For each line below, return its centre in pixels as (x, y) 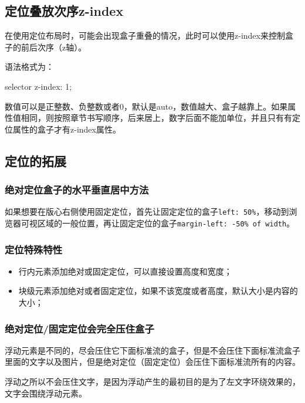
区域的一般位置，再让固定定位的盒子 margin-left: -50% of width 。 (166, 223)
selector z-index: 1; (38, 86)
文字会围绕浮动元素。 (46, 393)
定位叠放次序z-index (64, 11)
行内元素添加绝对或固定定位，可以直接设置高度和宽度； (125, 271)
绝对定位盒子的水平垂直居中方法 (77, 190)
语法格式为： (29, 67)
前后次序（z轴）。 (54, 47)
